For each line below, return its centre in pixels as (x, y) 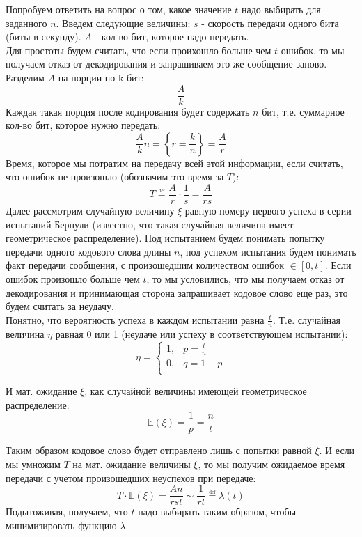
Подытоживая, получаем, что (67, 512)
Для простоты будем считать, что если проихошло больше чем (139, 50)
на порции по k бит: (101, 77)
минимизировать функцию (61, 525)
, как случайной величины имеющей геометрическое (196, 391)
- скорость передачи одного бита (270, 23)
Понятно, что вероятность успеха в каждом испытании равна (135, 319)
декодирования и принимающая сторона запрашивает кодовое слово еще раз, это (177, 292)
